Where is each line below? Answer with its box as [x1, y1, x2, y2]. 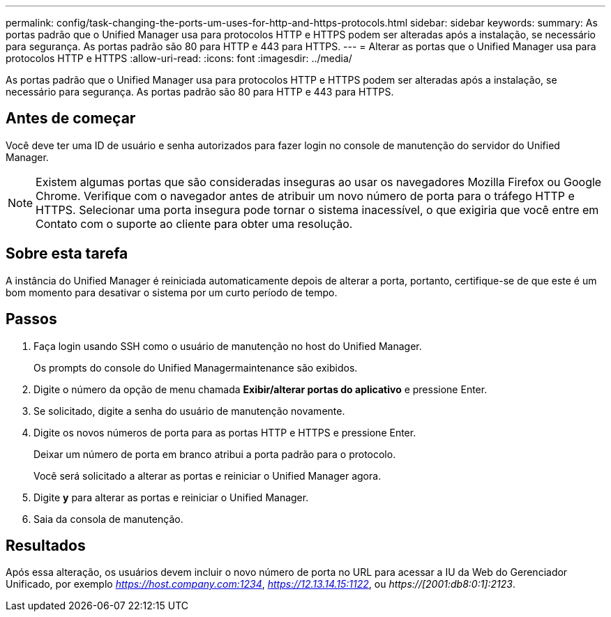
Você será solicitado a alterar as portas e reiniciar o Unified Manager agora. [33, 469, 382, 482]
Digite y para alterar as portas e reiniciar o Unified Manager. [33, 491, 309, 503]
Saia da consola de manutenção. [33, 512, 183, 525]
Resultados [6, 536, 86, 554]
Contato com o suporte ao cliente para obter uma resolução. [36, 216, 353, 231]
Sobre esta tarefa [6, 245, 128, 263]
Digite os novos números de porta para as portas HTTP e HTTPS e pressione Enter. [33, 426, 416, 439]
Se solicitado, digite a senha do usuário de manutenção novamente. [33, 404, 345, 417]
